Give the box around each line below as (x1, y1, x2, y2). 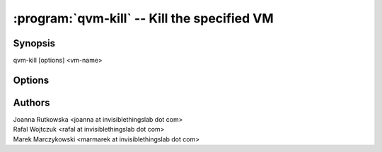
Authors (13, 96, 50, 108)
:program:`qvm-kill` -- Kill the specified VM (13, 11, 274, 26)
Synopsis (13, 37, 56, 49)
